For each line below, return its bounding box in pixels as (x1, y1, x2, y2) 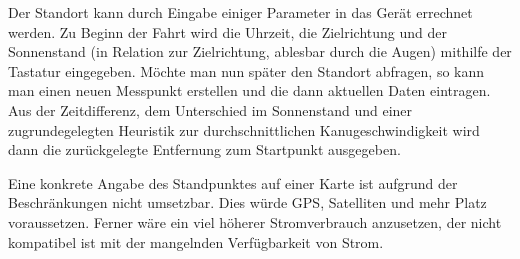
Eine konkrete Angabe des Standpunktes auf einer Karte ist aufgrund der (8, 172, 458, 193)
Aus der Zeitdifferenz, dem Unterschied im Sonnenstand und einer (8, 99, 413, 120)
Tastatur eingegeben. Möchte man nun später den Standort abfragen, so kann (8, 60, 485, 81)
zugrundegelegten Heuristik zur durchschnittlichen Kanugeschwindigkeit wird (8, 119, 480, 140)
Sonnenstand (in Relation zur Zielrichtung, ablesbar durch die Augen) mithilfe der (8, 41, 512, 62)
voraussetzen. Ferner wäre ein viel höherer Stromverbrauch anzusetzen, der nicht (8, 211, 502, 232)
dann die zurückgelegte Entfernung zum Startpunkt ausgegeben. (8, 139, 401, 160)
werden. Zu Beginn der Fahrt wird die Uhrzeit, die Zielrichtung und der (8, 21, 447, 42)
